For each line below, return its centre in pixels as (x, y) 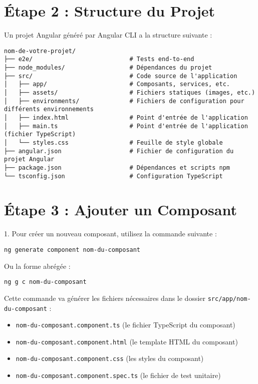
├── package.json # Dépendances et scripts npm (117, 167)
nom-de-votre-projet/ (40, 51)
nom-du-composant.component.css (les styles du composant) (110, 358)
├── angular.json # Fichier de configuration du (119, 151)
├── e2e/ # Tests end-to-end (99, 59)
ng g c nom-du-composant (45, 282)
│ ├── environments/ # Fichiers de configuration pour (124, 101)
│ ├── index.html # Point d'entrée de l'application (126, 117)
